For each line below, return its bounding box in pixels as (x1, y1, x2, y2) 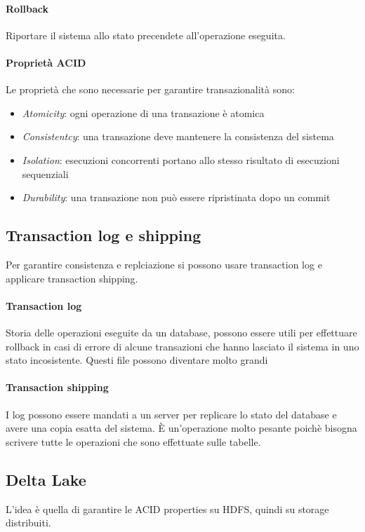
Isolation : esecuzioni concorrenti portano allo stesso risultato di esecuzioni (22, 152, 340, 167)
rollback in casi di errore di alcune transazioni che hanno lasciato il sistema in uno (6, 339, 359, 353)
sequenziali (22, 166, 69, 181)
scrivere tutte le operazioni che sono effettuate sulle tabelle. (6, 434, 261, 449)
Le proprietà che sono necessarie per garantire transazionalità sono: (6, 82, 295, 97)
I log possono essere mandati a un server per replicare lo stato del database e (6, 407, 337, 421)
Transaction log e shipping (6, 224, 201, 246)
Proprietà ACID (6, 55, 86, 69)
